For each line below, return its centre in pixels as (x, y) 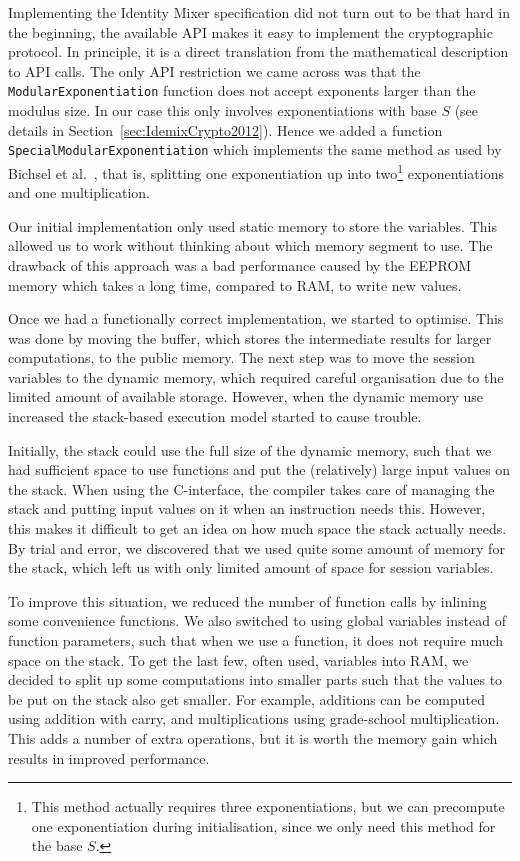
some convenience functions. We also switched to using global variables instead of (257, 620)
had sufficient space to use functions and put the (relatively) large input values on (259, 469)
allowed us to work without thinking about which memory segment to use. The (250, 245)
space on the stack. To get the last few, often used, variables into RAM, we (238, 659)
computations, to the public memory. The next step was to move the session (241, 357)
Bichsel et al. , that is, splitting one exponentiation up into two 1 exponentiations (256, 171)
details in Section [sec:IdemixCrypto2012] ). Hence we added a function (225, 129)
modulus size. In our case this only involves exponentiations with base (222, 110)
